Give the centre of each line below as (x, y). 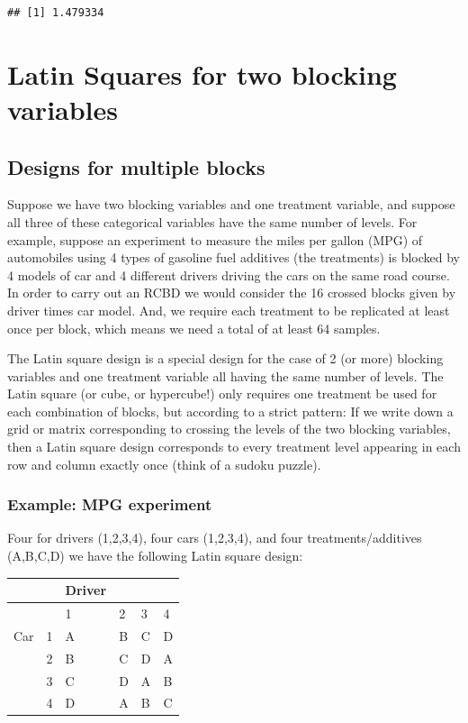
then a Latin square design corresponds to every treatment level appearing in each (234, 447)
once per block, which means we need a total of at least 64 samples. (194, 328)
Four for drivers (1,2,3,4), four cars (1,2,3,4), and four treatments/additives (215, 538)
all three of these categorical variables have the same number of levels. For (212, 221)
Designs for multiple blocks (136, 166)
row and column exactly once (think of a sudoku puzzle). (164, 464)
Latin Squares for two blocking (202, 73)
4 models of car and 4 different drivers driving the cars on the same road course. (229, 275)
